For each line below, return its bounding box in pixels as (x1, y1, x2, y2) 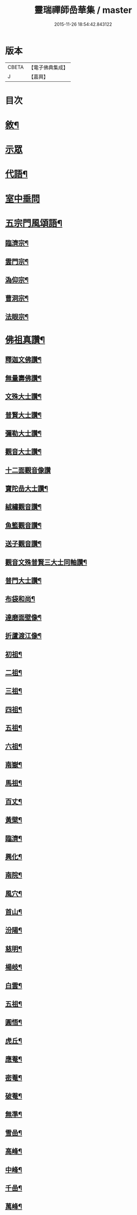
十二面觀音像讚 (5, 466, 51, 474)
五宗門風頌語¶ (5, 218, 63, 229)
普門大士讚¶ (5, 576, 42, 585)
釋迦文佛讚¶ (5, 356, 42, 364)
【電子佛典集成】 (28, 64, 68, 71)
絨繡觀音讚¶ (5, 503, 42, 511)
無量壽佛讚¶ (5, 374, 42, 382)
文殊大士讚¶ (5, 392, 42, 401)
